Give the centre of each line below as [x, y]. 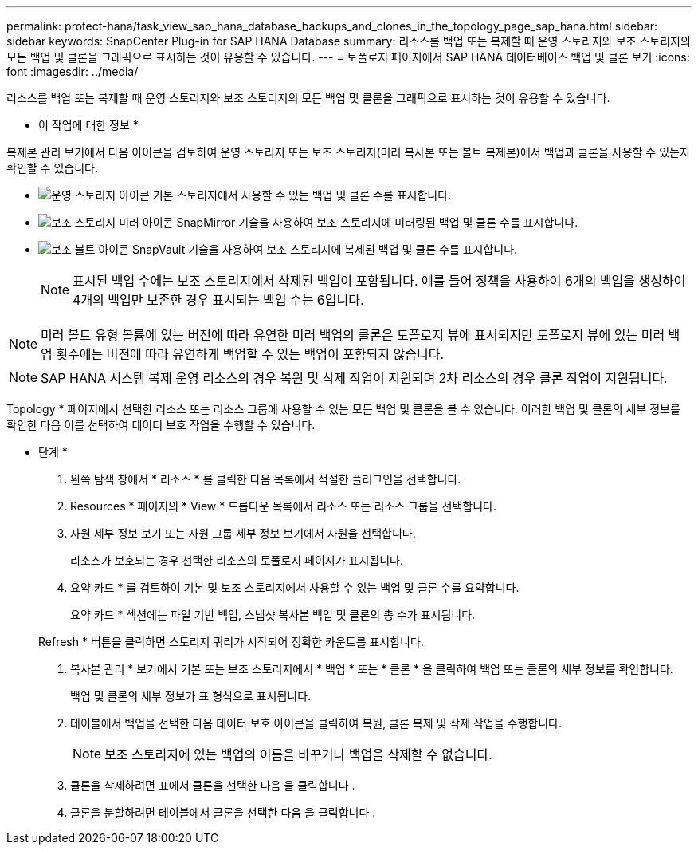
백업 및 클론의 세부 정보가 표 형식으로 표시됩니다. [191, 696]
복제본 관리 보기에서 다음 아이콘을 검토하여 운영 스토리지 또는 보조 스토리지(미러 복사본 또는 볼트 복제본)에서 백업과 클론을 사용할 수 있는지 [348, 152]
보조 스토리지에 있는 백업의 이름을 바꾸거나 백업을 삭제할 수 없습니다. [298, 754]
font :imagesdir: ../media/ [73, 71]
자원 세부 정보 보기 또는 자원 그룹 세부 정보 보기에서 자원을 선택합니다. [243, 533]
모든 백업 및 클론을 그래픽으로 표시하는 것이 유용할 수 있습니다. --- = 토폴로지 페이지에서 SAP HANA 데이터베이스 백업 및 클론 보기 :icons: [348, 57]
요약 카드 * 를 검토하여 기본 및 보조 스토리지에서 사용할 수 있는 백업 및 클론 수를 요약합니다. [295, 587]
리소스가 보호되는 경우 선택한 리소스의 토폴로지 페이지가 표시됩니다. [237, 560]
